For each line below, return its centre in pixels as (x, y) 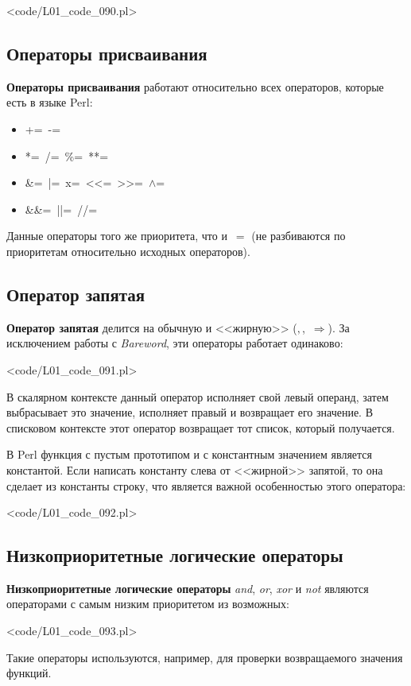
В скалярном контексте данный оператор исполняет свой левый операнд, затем (198, 396)
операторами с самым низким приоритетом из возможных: (148, 604)
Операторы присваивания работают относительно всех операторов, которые (195, 86)
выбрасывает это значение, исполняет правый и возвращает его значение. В (190, 412)
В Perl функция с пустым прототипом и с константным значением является (190, 454)
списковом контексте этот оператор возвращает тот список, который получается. (201, 427)
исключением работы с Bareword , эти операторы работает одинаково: (175, 343)
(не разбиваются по (299, 236)
